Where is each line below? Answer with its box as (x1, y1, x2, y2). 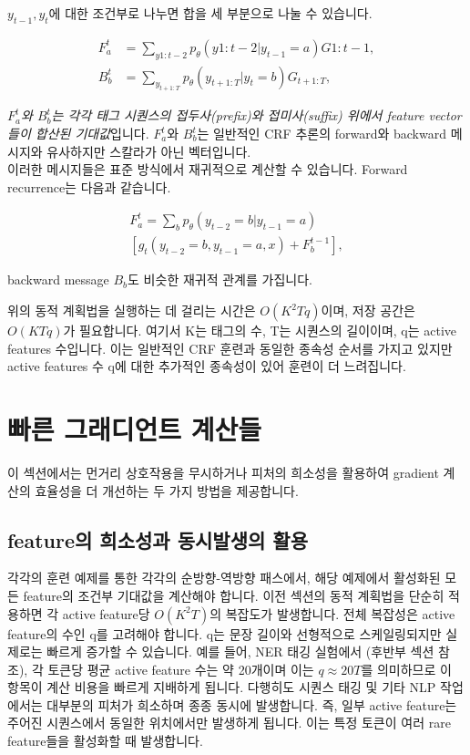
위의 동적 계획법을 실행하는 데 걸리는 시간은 (7, 301, 256, 320)
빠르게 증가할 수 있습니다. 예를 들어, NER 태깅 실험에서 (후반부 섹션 (46, 642, 434, 661)
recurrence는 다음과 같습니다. (7, 177, 171, 196)
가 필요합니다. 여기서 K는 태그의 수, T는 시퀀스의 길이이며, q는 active (63, 321, 457, 340)
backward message (7, 270, 109, 289)
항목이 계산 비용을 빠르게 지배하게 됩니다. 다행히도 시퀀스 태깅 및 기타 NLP (7, 677, 436, 697)
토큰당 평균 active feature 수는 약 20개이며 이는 (47, 659, 314, 678)
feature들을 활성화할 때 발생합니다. (7, 731, 203, 750)
